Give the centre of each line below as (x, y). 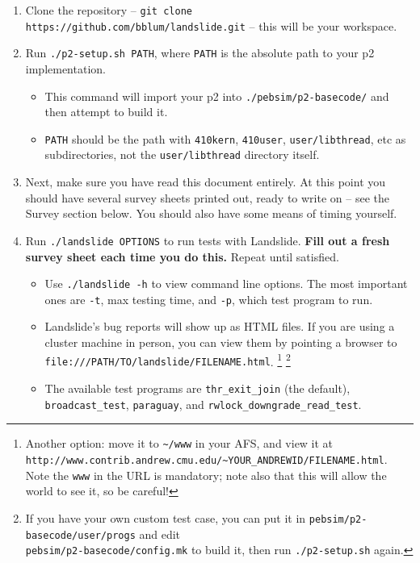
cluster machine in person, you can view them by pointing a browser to (221, 342)
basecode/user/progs (80, 535)
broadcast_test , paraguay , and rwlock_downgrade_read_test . (203, 404)
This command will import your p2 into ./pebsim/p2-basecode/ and (217, 96)
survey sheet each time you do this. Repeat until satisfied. (182, 256)
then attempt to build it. (106, 112)
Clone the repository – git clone (109, 10)
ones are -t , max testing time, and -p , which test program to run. (209, 299)
